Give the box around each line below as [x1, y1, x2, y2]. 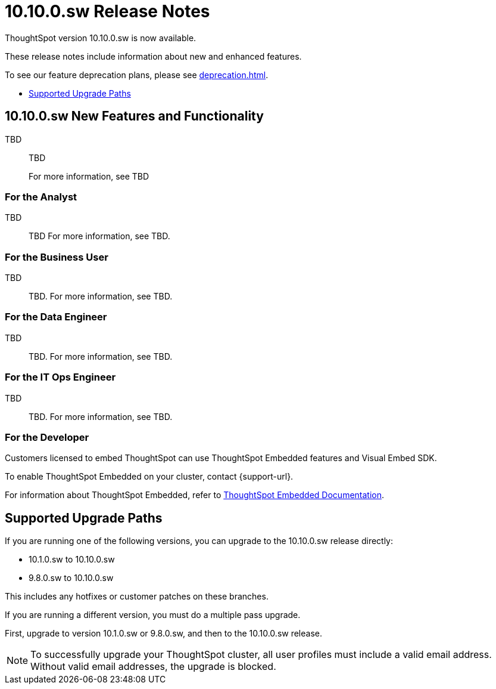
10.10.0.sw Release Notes [5, 1, 210, 21]
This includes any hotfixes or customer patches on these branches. [5, 591, 269, 602]
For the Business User [5, 251, 108, 263]
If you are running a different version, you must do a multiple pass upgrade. [5, 610, 301, 620]
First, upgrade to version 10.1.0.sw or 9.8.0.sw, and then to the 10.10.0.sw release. [5, 628, 322, 639]
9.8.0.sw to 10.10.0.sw [29, 573, 114, 583]
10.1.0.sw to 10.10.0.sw [29, 554, 115, 565]
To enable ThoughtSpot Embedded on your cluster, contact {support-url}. [5, 471, 294, 482]
